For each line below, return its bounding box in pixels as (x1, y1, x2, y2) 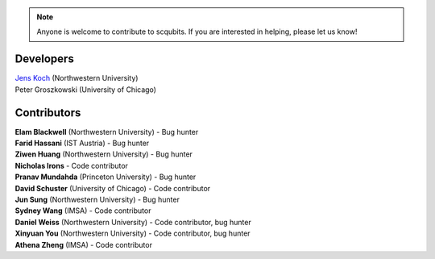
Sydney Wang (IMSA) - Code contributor (14, 206, 151, 215)
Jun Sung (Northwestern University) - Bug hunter (14, 194, 180, 204)
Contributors (14, 106, 81, 119)
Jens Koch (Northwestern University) (14, 73, 139, 83)
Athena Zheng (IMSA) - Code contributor (14, 240, 153, 249)
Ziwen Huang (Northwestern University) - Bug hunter (14, 149, 193, 159)
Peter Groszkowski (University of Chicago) (14, 85, 157, 94)
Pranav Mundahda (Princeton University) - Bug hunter (14, 172, 197, 182)
